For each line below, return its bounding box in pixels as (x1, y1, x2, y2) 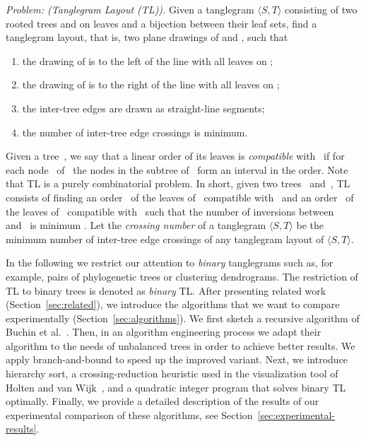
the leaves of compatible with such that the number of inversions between (6, 204, 334, 218)
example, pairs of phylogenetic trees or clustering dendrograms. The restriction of (6, 269, 358, 283)
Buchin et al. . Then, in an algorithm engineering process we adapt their (6, 324, 321, 339)
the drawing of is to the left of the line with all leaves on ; (22, 53, 273, 68)
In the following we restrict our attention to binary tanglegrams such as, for (6, 255, 333, 270)
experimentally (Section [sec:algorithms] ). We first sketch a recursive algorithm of (6, 310, 360, 325)
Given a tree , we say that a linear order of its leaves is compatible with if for (6, 148, 345, 163)
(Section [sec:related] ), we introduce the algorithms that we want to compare (6, 297, 340, 312)
